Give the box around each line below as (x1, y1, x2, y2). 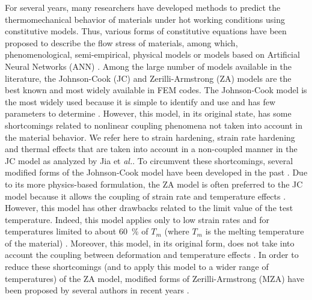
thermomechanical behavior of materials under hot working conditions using (5, 13, 285, 25)
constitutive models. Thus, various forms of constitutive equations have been (5, 25, 287, 37)
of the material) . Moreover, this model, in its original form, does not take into (5, 236, 295, 249)
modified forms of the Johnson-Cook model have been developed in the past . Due (5, 166, 308, 179)
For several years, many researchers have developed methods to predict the (5, 1, 281, 13)
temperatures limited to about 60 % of (5, 225, 148, 237)
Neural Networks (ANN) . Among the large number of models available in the (5, 60, 292, 72)
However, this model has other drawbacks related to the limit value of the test (5, 201, 293, 214)
